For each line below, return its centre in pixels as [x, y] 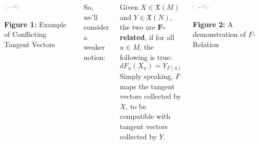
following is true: [146, 57]
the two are [137, 27]
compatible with [145, 116]
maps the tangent [147, 86]
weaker [94, 47]
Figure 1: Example [35, 24]
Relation [206, 44]
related [132, 37]
